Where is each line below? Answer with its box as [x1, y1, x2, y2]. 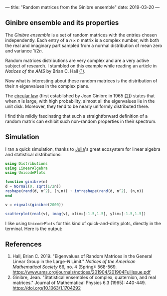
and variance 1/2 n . [5, 47, 43, 54]
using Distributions [5, 161, 48, 166]
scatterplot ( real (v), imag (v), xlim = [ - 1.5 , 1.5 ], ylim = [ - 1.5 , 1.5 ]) [5, 211, 146, 216]
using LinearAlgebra [5, 166, 48, 171]
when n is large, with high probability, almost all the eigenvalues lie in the [5, 98, 155, 104]
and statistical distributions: [5, 151, 62, 157]
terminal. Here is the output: [5, 226, 63, 232]
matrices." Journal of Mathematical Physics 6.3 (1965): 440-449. [12, 280, 146, 286]
